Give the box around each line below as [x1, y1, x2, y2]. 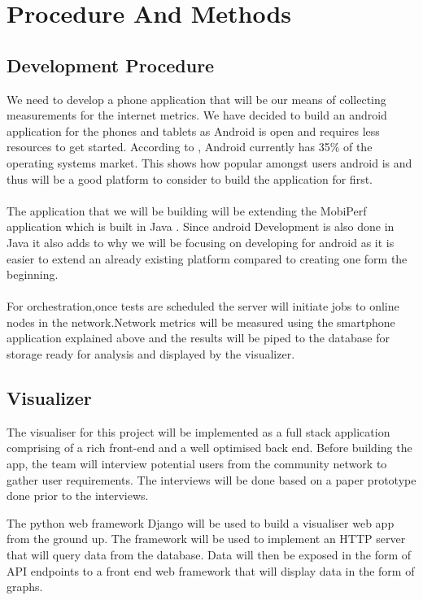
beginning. [7, 266, 59, 283]
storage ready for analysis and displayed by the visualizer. [7, 346, 295, 363]
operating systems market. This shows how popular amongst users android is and [7, 154, 412, 171]
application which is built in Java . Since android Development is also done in [7, 218, 395, 235]
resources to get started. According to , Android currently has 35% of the [7, 138, 373, 155]
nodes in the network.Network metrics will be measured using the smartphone [7, 313, 395, 330]
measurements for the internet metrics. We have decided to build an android [7, 107, 387, 124]
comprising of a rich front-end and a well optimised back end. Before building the [7, 439, 412, 456]
